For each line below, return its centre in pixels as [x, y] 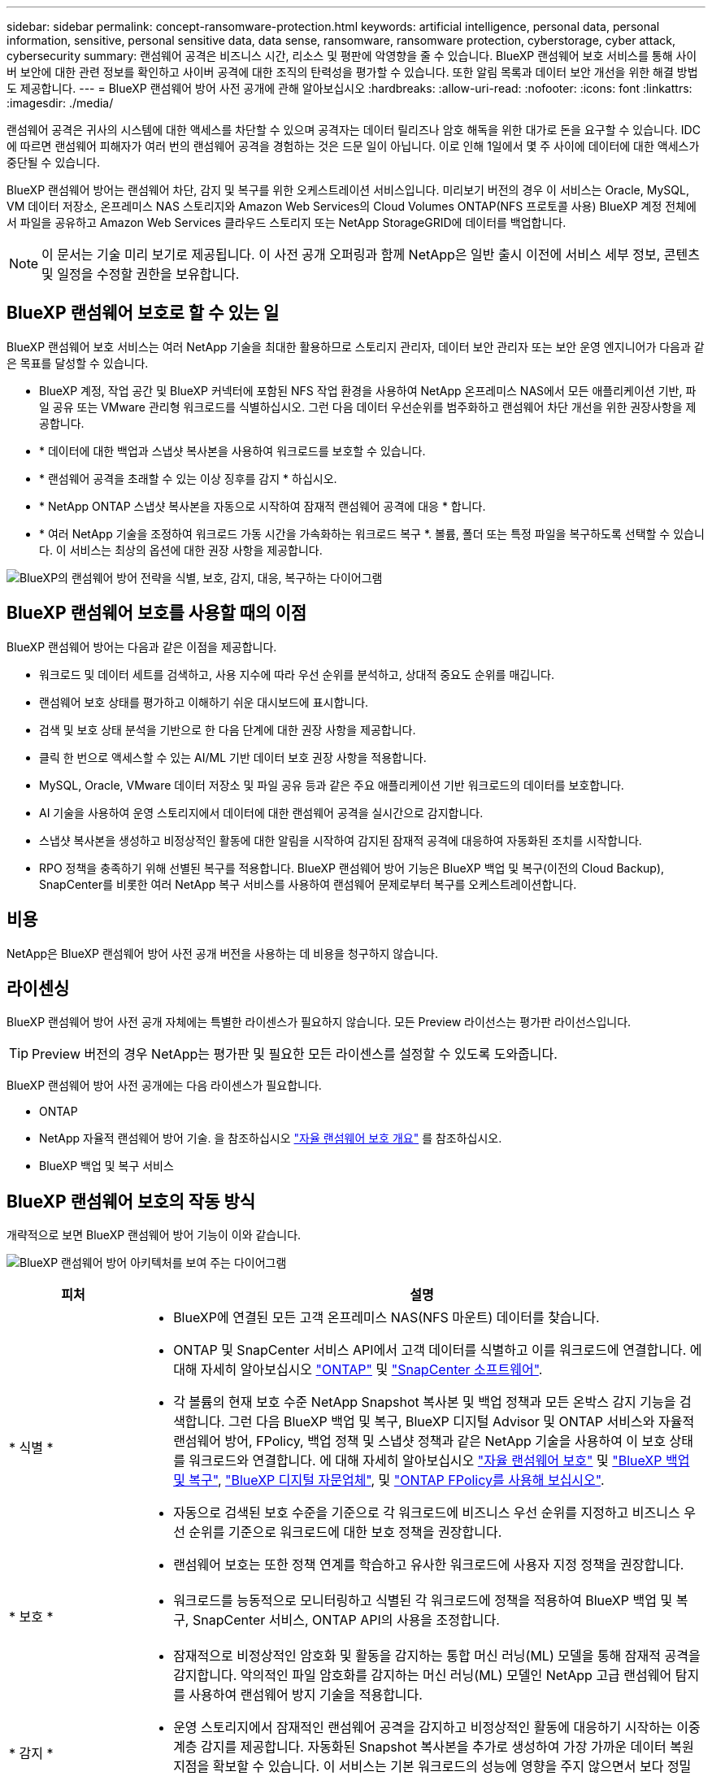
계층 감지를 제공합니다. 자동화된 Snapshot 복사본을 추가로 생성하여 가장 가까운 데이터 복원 [434, 1747]
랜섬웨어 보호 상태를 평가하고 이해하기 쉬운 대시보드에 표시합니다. [204, 702]
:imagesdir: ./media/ [60, 103]
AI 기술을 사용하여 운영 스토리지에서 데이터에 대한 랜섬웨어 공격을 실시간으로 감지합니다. [261, 812]
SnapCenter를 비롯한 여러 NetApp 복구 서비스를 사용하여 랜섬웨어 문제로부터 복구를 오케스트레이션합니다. [308, 884]
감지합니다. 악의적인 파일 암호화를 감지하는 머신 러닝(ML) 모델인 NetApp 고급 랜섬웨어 [423, 1676]
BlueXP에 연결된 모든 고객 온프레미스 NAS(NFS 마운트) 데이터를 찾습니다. [386, 1318]
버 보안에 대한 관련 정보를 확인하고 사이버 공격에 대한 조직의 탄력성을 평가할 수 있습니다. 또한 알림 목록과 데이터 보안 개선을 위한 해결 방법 [352, 72]
